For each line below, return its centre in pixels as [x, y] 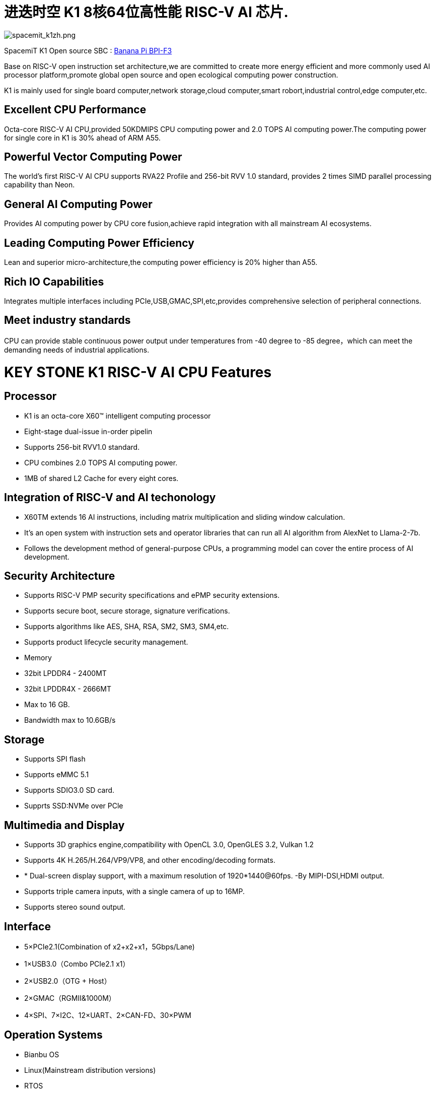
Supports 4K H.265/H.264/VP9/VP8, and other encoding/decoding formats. [150, 860]
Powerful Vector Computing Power [93, 157]
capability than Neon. [40, 185]
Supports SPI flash [55, 759]
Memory [38, 658]
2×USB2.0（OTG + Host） [68, 981]
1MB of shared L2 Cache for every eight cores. [101, 478]
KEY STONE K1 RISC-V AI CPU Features [138, 372]
